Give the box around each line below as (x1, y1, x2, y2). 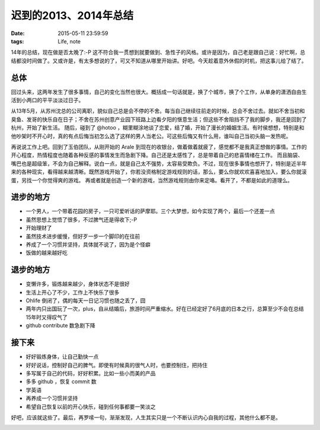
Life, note (57, 37, 81, 45)
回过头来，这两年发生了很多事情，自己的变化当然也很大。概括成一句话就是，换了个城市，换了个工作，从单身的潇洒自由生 (11, 88, 307, 95)
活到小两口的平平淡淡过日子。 (11, 97, 84, 104)
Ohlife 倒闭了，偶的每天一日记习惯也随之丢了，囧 (25, 297, 146, 304)
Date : (11, 30, 25, 37)
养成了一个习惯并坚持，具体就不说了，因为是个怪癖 (25, 241, 151, 248)
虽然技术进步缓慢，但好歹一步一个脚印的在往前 (25, 232, 140, 240)
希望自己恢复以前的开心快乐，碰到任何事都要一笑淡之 (25, 403, 156, 410)
